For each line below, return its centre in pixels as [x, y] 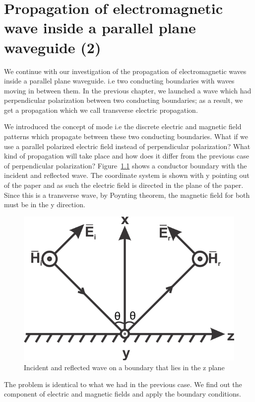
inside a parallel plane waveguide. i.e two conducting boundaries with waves [119, 81]
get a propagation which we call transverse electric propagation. [101, 110]
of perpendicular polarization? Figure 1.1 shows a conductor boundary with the [126, 165]
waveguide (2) [53, 47]
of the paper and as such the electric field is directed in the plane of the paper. [124, 185]
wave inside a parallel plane [100, 28]
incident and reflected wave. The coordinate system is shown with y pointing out [127, 175]
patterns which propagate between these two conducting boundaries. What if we [126, 136]
